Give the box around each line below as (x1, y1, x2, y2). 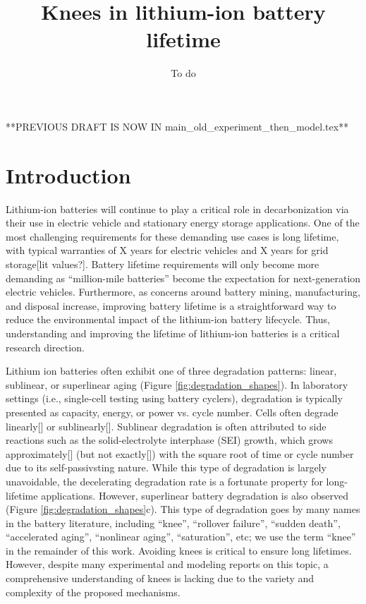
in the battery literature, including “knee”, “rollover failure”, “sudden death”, (6, 515, 341, 530)
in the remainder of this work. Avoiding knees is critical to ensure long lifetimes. (6, 543, 352, 557)
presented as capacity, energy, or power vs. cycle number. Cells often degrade (6, 404, 338, 419)
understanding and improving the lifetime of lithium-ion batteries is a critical (6, 325, 340, 340)
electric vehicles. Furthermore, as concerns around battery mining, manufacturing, (6, 284, 360, 299)
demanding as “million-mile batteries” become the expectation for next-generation (6, 270, 361, 285)
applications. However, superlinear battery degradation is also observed (41, 488, 348, 502)
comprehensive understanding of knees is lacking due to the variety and (6, 571, 315, 586)
